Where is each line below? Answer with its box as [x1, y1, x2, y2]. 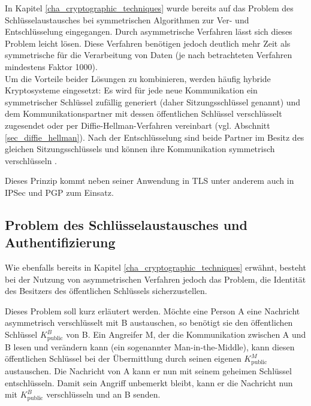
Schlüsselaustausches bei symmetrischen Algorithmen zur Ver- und [5, 13, 249, 26]
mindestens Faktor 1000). [5, 60, 98, 72]
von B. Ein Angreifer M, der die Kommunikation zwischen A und [66, 328, 306, 341]
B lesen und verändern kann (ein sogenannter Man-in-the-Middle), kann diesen [5, 340, 295, 353]
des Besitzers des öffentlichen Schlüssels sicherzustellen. [5, 284, 207, 297]
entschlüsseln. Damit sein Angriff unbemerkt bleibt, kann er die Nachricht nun [5, 376, 293, 389]
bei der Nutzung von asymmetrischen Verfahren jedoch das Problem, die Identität [5, 272, 306, 285]
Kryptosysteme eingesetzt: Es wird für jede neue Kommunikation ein [5, 84, 258, 96]
